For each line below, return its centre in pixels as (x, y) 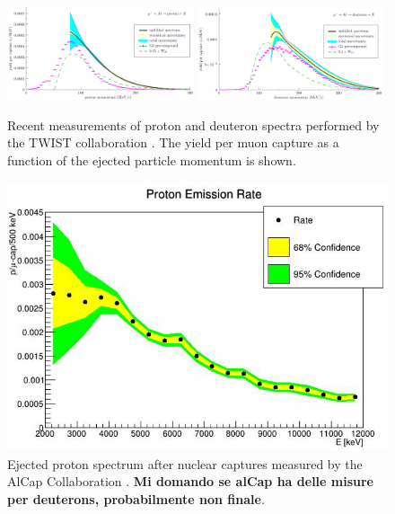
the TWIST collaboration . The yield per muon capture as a (173, 142)
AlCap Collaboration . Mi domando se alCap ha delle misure (190, 481)
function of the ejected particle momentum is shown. (152, 160)
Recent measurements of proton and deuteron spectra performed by (193, 124)
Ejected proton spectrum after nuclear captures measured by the (185, 463)
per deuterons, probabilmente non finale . (136, 498)
